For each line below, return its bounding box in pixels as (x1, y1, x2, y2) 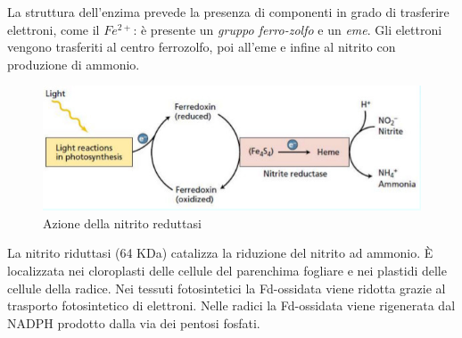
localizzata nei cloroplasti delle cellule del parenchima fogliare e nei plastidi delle (7, 260, 447, 279)
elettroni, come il (7, 20, 100, 38)
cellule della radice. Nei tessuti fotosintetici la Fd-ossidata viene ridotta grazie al (7, 278, 446, 297)
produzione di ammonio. (7, 54, 140, 73)
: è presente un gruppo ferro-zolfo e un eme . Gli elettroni (133, 20, 442, 38)
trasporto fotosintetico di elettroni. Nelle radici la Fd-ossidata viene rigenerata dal (7, 296, 456, 315)
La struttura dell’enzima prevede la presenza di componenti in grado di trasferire (7, 3, 450, 21)
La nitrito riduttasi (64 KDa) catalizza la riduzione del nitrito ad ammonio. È (7, 243, 433, 262)
